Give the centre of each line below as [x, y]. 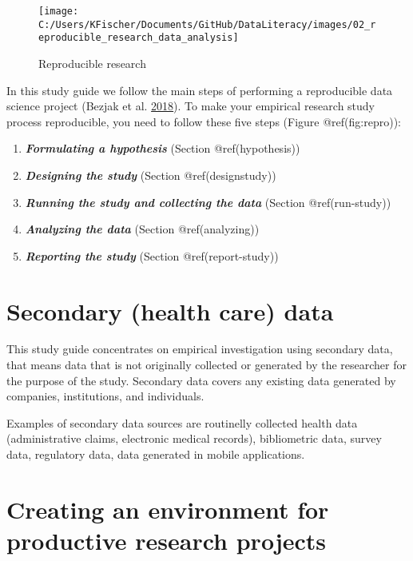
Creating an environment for [168, 509]
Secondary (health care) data [170, 310]
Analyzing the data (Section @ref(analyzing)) [142, 229]
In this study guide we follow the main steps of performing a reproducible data [200, 90]
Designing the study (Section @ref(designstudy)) [151, 175]
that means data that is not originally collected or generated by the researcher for [206, 365]
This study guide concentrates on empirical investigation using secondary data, [200, 349]
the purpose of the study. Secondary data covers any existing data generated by [201, 380]
